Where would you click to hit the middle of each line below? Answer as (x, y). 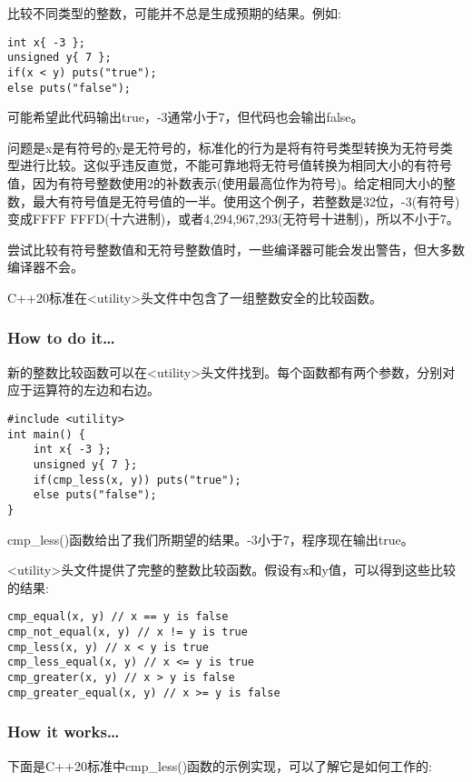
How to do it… (61, 338)
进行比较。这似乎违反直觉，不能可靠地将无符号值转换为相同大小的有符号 (236, 165)
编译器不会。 (45, 267)
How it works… (64, 732)
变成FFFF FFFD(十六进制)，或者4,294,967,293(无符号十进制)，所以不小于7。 (233, 219)
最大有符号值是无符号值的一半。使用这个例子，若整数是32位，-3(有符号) (246, 201)
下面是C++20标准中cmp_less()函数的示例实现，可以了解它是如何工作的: (220, 765)
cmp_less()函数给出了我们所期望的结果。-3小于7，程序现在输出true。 (211, 539)
